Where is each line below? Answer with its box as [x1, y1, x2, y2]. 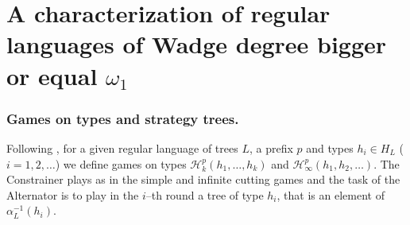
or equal [6, 59, 98, 91]
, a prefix [249, 139, 293, 156]
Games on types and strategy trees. [6, 108, 239, 128]
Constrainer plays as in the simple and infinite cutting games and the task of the [6, 171, 400, 188]
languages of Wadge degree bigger [6, 28, 387, 60]
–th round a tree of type [145, 186, 264, 203]
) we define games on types [55, 155, 187, 172]
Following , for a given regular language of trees [6, 139, 238, 156]
